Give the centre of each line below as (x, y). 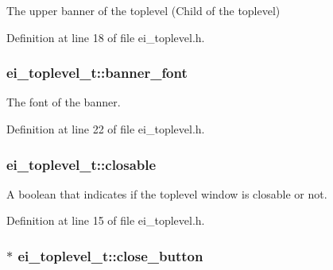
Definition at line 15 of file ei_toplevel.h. (106, 220)
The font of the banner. (64, 102)
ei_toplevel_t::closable (81, 164)
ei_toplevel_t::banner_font (97, 73)
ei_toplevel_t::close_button (110, 255)
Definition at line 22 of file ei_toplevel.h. (106, 129)
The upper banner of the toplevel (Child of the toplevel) (143, 10)
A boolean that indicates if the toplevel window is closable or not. (167, 193)
